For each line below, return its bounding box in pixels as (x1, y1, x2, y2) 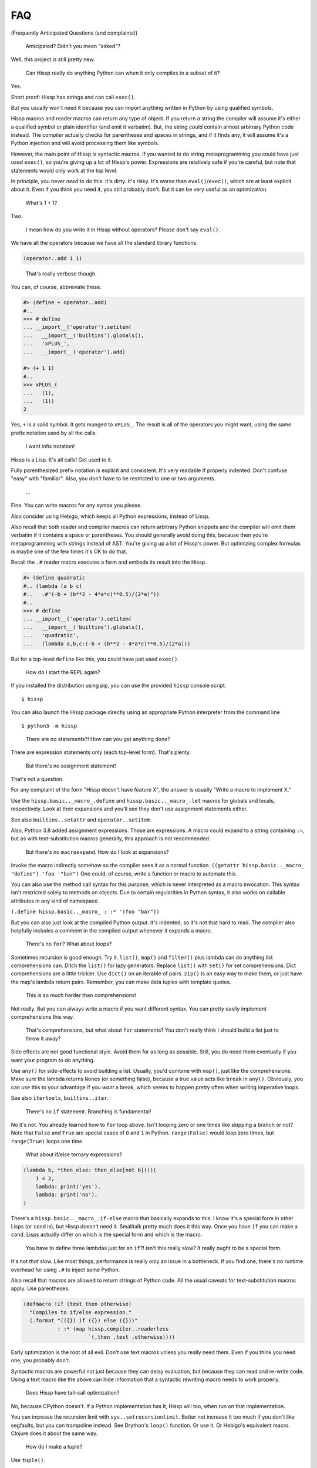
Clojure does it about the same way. (11, 1430, 98, 1437)
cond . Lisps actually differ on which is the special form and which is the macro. (11, 1231, 203, 1238)
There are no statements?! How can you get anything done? (25, 735, 170, 742)
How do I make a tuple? (25, 1443, 83, 1450)
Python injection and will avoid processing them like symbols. (11, 140, 160, 147)
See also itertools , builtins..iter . (11, 1095, 109, 1102)
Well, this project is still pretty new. (11, 56, 95, 63)
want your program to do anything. (11, 1056, 95, 1063)
